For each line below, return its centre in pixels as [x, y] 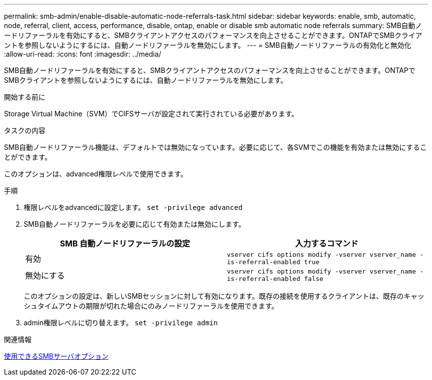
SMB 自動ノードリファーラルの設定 [125, 243]
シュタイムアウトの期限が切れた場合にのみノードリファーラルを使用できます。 [151, 306]
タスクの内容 [25, 130]
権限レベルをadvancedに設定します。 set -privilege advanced [133, 207]
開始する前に [25, 97]
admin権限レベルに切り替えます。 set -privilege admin [121, 323]
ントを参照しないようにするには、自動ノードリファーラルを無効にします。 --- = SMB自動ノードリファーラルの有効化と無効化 [208, 45]
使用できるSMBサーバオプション [56, 356]
